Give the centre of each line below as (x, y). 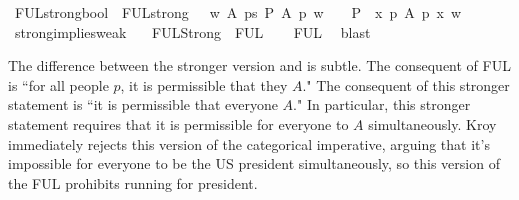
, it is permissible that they (204, 84)
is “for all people (58, 84)
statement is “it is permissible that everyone (143, 104)
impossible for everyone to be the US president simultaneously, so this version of (254, 163)
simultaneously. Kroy (432, 123)
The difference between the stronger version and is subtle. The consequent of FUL (259, 65)
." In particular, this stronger (382, 104)
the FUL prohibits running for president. (133, 182)
